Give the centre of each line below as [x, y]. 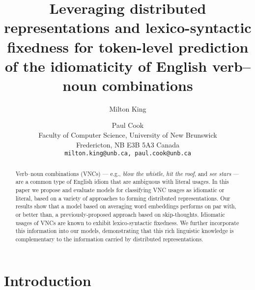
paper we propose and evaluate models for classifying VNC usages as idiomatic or [120, 190]
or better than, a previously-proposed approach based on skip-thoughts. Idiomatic [120, 214]
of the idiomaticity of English [106, 66]
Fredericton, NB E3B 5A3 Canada [128, 144]
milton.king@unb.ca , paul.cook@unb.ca [128, 154]
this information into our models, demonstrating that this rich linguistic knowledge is [125, 231]
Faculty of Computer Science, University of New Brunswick [128, 135]
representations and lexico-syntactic [128, 27]
